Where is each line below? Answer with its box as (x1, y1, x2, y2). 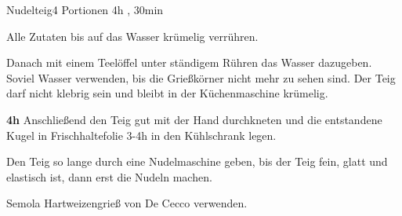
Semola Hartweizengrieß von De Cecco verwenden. (6, 195, 248, 211)
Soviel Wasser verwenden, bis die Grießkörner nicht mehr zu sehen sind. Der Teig (6, 69, 396, 86)
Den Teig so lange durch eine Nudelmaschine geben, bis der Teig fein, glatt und (6, 153, 388, 170)
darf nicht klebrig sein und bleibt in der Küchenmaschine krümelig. (6, 85, 328, 101)
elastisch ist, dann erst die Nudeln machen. (6, 168, 212, 185)
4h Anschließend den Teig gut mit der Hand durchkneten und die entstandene (6, 111, 382, 127)
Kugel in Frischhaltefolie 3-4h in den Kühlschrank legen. (6, 126, 277, 143)
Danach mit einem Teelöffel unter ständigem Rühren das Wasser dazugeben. (6, 54, 372, 71)
